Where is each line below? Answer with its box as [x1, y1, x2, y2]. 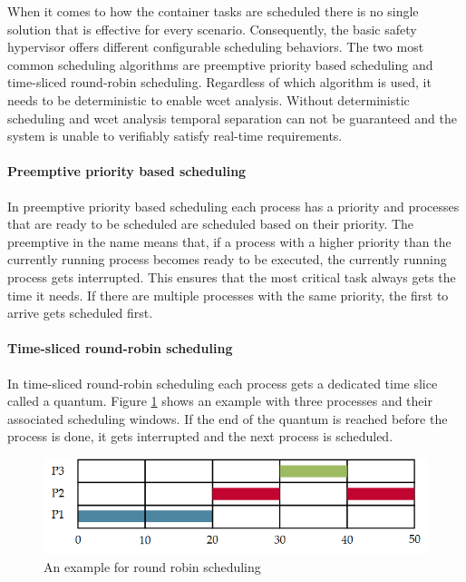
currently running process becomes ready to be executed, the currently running [7, 250, 447, 269]
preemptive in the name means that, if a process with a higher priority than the [7, 232, 451, 251]
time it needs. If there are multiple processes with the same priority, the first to [7, 285, 449, 304]
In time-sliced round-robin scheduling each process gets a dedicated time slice [7, 373, 438, 392]
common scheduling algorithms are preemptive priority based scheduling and [7, 54, 433, 74]
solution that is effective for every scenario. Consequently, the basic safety [7, 19, 417, 38]
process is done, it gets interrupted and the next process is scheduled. [7, 427, 393, 446]
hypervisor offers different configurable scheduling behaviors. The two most [7, 37, 424, 56]
